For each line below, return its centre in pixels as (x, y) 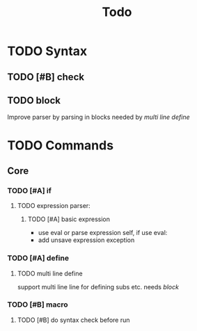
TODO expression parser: (54, 206)
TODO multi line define (50, 273)
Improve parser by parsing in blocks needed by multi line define (98, 117)
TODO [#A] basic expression (69, 219)
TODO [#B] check (46, 77)
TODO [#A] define (38, 258)
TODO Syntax (47, 51)
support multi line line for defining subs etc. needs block (98, 286)
